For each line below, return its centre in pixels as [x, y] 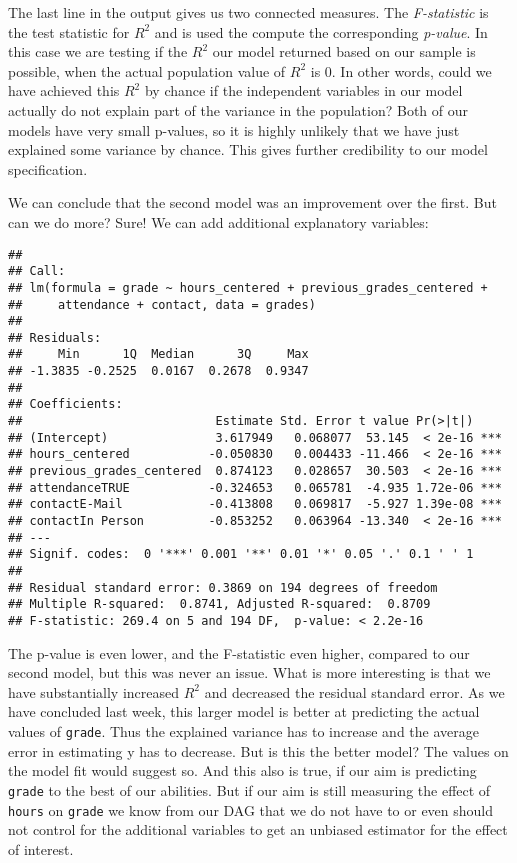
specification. [48, 168]
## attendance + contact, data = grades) [162, 304]
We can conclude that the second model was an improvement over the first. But [252, 202]
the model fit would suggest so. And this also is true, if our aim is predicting [242, 770]
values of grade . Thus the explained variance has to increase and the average [243, 731]
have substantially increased [93, 691]
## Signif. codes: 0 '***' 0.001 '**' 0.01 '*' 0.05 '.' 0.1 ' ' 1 [241, 554]
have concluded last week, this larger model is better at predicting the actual [244, 711]
